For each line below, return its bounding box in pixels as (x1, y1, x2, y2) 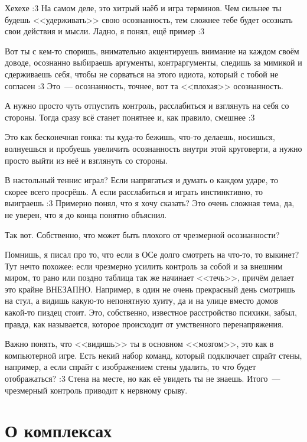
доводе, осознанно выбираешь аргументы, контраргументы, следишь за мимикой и (5, 56, 302, 69)
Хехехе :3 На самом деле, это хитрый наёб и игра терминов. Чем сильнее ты (5, 2, 282, 14)
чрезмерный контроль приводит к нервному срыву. (5, 383, 188, 396)
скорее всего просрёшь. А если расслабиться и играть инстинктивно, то (5, 185, 263, 197)
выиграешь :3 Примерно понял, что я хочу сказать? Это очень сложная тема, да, (5, 197, 295, 209)
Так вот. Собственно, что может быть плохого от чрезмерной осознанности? (5, 228, 280, 240)
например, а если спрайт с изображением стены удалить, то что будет (5, 360, 256, 373)
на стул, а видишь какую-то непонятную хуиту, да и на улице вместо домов (5, 294, 278, 307)
